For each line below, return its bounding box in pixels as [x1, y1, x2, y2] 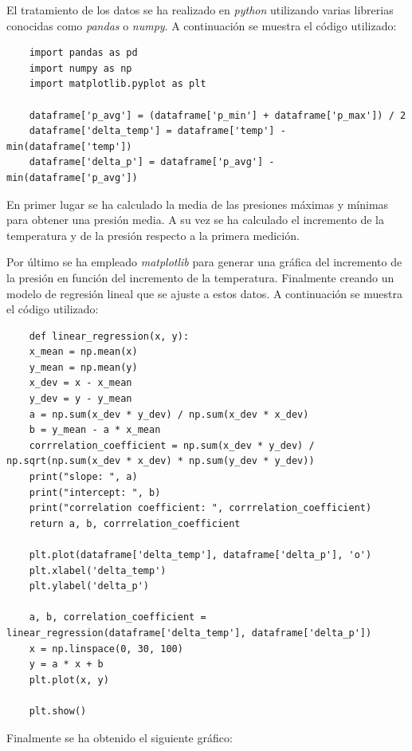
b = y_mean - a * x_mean [29, 424, 161, 436]
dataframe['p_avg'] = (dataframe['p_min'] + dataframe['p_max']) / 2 [29, 109, 406, 121]
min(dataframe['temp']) [6, 140, 132, 152]
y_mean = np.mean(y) [29, 361, 138, 373]
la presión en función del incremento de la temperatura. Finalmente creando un [6, 269, 394, 285]
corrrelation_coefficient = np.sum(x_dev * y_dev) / [29, 439, 315, 451]
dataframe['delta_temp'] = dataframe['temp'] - [29, 125, 286, 137]
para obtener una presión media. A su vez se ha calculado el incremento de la [6, 211, 385, 228]
